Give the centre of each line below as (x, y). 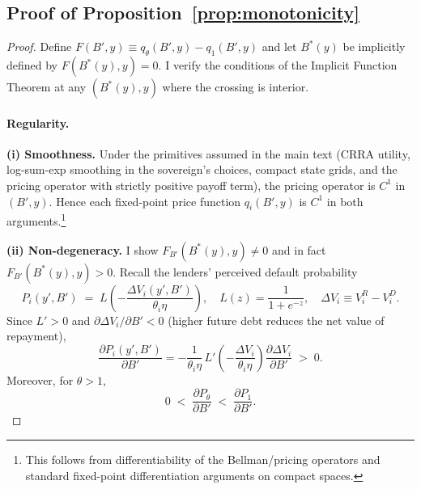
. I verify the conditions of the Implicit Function (278, 65)
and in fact (299, 249)
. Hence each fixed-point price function (145, 201)
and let (279, 46)
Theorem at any (47, 86)
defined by (32, 65)
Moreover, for (40, 379)
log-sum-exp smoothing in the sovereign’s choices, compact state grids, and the (202, 169)
